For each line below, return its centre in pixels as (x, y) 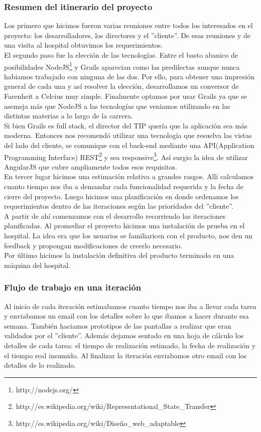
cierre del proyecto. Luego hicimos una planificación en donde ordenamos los (121, 196)
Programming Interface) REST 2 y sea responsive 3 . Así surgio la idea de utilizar (126, 156)
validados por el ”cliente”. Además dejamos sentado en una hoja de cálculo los (124, 335)
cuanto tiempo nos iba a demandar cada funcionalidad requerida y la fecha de (124, 186)
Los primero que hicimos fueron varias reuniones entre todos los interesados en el (128, 25)
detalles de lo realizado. (40, 365)
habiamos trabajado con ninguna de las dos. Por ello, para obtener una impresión (129, 76)
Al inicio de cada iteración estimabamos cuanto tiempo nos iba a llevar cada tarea (130, 306)
